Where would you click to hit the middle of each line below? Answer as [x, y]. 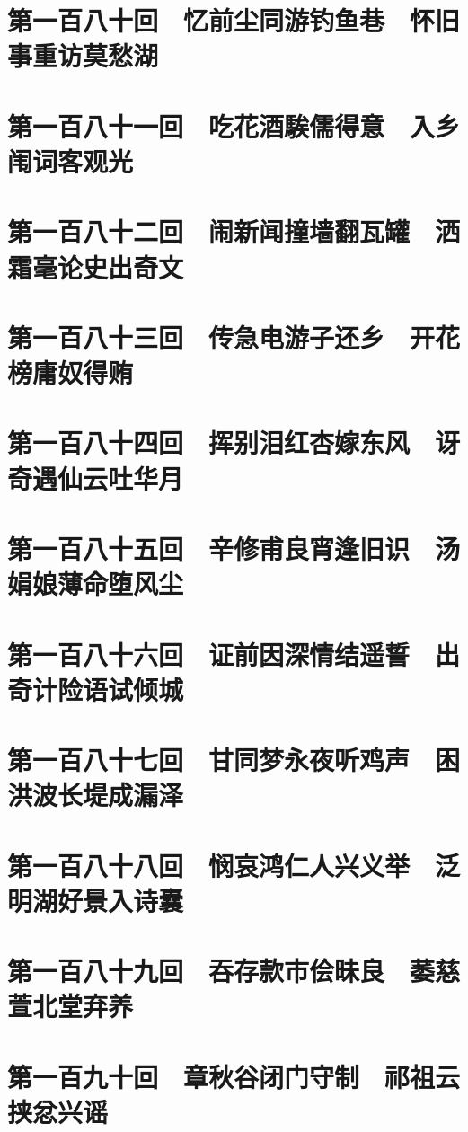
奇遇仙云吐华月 [96, 478]
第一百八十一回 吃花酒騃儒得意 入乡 [234, 125]
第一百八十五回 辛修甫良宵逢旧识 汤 [234, 548]
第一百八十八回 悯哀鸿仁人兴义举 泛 [234, 865]
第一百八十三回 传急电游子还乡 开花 [234, 336]
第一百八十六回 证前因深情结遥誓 [209, 654]
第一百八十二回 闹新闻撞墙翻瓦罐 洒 [234, 231]
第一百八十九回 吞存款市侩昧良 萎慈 [234, 971]
